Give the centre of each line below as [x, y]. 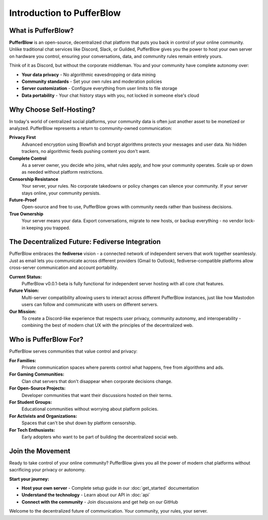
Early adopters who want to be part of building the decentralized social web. [100, 437]
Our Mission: [23, 311]
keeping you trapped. [48, 228]
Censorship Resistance [34, 179]
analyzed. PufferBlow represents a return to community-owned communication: [91, 129]
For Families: [23, 360]
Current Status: [26, 277]
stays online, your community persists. [61, 193]
